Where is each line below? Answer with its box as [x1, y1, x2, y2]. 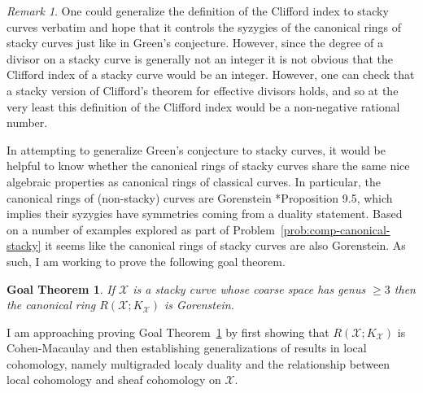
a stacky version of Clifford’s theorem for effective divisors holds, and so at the [7, 81, 399, 98]
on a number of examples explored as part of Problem [7, 221, 275, 238]
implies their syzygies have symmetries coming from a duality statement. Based [7, 205, 403, 222]
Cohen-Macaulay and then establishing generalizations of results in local [7, 339, 367, 356]
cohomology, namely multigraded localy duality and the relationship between [7, 355, 390, 372]
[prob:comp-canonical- [280, 221, 390, 238]
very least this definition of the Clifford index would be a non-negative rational [7, 98, 400, 115]
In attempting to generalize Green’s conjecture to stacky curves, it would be [7, 141, 386, 158]
